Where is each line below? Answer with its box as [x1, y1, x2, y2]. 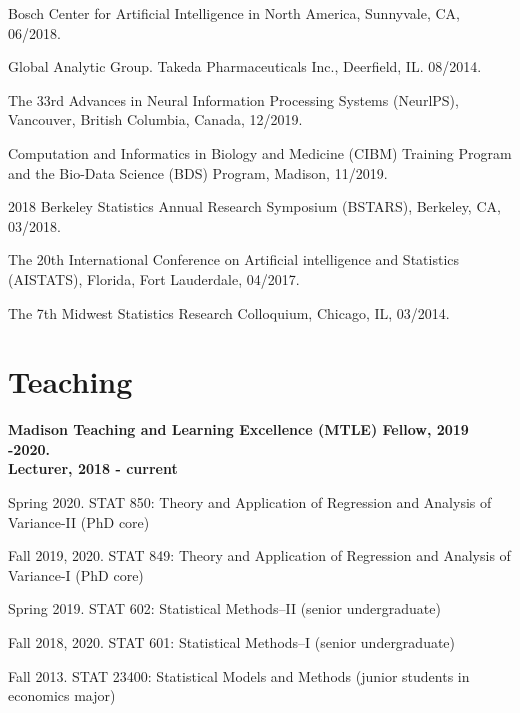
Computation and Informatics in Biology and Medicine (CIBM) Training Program [8, 142, 512, 163]
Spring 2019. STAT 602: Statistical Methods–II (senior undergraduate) [8, 598, 441, 619]
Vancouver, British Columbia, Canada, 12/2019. [8, 109, 303, 130]
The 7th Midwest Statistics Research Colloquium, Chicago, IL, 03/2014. [8, 302, 450, 323]
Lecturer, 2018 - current [8, 458, 178, 479]
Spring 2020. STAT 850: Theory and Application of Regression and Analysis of [8, 492, 492, 513]
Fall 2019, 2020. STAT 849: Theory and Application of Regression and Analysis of [8, 545, 511, 566]
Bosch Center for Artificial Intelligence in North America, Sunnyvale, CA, [8, 3, 460, 23]
